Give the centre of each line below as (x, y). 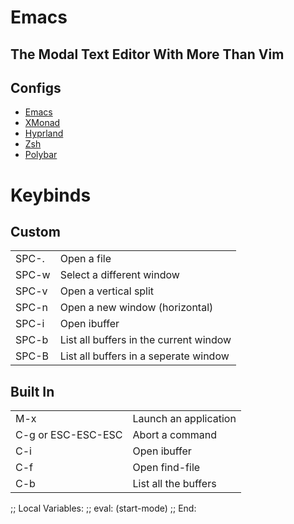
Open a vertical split (107, 291)
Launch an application (184, 419)
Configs (36, 87)
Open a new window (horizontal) (136, 308)
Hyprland (44, 133)
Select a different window (119, 275)
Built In (32, 391)
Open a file (85, 259)
